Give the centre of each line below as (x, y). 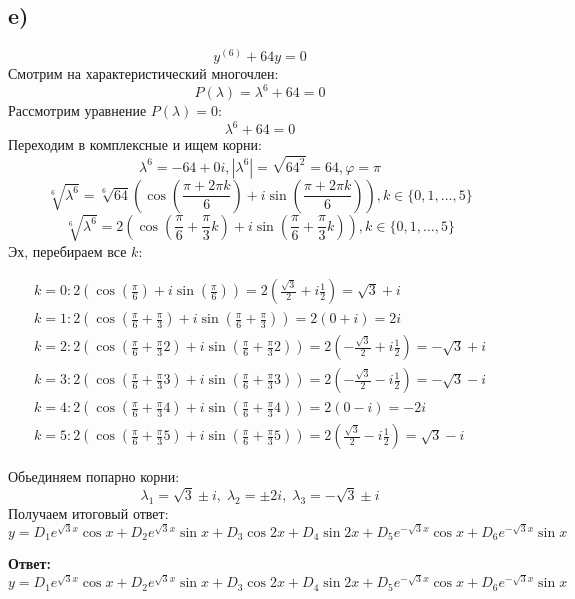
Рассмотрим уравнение (77, 110)
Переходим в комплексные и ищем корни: (135, 144)
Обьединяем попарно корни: (94, 476)
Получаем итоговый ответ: (88, 512)
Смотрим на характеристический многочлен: (143, 73)
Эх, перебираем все (67, 250)
